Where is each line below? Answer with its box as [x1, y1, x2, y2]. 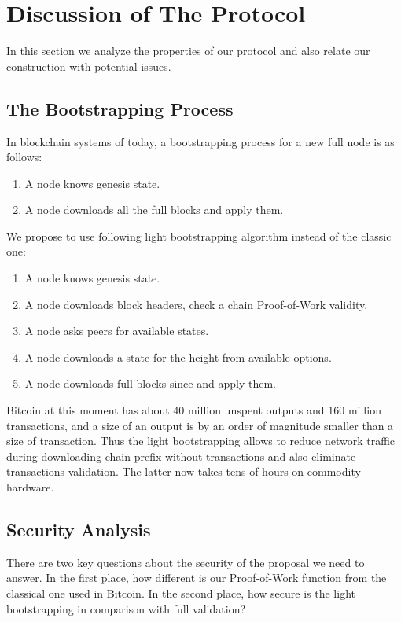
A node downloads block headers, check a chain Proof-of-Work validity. [24, 296, 368, 312]
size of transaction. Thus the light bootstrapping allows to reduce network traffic [6, 432, 395, 449]
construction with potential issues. [6, 57, 171, 74]
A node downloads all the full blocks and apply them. [24, 201, 284, 218]
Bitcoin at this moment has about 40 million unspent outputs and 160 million [6, 402, 381, 418]
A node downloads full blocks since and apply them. [24, 375, 276, 392]
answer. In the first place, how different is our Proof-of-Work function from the [6, 569, 387, 586]
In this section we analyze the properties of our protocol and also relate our [6, 42, 370, 59]
